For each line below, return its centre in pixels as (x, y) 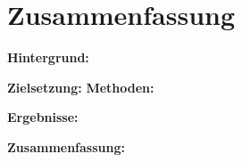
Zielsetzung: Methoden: (81, 87)
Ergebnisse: (43, 117)
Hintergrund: (48, 57)
